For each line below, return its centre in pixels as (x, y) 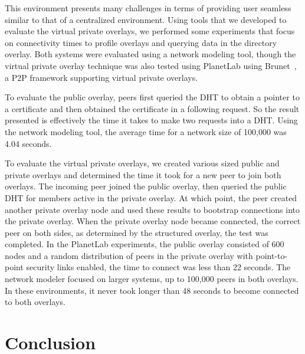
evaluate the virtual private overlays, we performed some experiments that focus (150, 31)
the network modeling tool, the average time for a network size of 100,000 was (146, 131)
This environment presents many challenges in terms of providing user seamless (148, 8)
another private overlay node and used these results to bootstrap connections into (152, 209)
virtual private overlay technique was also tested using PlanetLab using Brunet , (151, 65)
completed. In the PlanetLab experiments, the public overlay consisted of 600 (145, 244)
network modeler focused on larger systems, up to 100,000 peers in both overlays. (152, 279)
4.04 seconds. (28, 143)
